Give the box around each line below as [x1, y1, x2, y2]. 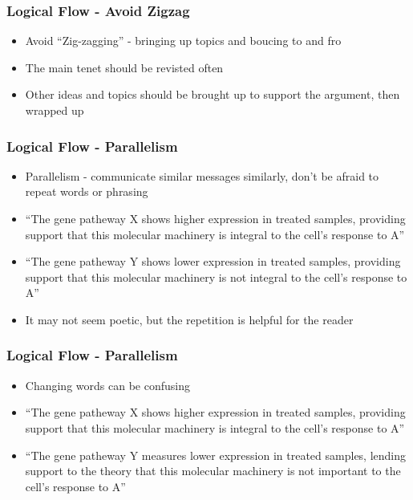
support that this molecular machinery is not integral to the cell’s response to [25, 268, 407, 285]
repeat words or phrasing [25, 183, 148, 200]
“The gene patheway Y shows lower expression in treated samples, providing [25, 253, 401, 270]
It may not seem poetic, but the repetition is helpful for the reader [25, 311, 354, 327]
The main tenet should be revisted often [25, 59, 224, 75]
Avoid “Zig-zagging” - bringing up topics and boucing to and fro [25, 32, 342, 49]
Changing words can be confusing [25, 376, 190, 393]
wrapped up [25, 102, 84, 118]
